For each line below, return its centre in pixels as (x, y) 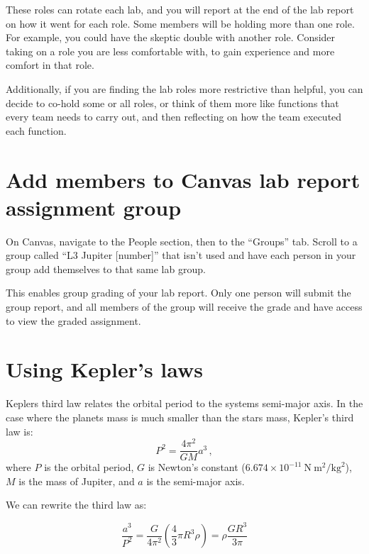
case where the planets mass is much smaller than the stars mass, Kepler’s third (180, 417)
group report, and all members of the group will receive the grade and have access (184, 307)
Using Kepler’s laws (105, 369)
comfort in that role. (50, 65)
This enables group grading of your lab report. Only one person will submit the (178, 293)
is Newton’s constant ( (197, 467)
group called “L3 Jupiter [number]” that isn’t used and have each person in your (181, 255)
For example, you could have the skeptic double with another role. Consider (171, 37)
